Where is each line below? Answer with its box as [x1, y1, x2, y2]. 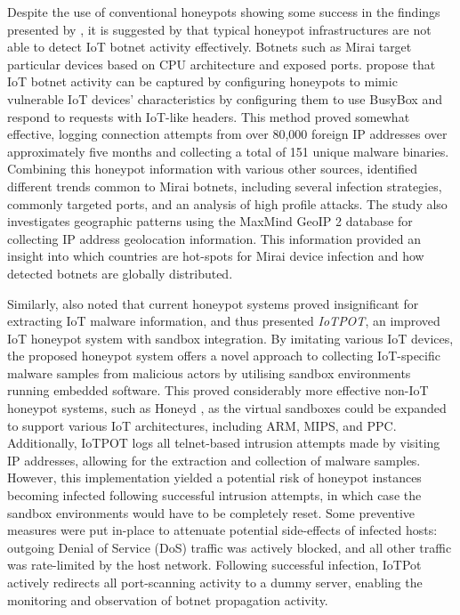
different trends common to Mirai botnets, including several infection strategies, [7, 176, 442, 195]
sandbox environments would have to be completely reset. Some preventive [7, 503, 416, 522]
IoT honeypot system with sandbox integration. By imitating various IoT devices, [7, 328, 454, 347]
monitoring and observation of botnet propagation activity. [7, 590, 328, 609]
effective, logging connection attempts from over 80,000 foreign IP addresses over [7, 125, 448, 143]
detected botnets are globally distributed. [7, 263, 233, 282]
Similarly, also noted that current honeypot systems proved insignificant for [7, 294, 419, 312]
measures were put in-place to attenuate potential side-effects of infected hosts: [7, 521, 438, 539]
